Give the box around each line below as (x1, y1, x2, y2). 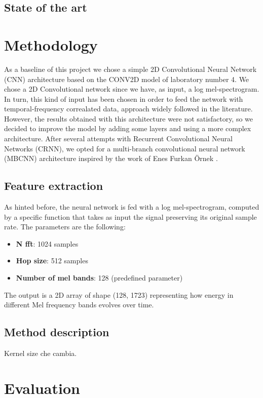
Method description (4, 324, 109, 340)
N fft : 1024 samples (16, 238, 79, 249)
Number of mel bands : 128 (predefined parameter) (16, 272, 183, 283)
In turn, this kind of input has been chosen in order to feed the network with (4, 93, 243, 104)
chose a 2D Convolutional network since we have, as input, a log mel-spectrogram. (4, 84, 259, 94)
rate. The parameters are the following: (4, 221, 126, 232)
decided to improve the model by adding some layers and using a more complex (4, 123, 251, 134)
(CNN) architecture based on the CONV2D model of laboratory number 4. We (4, 73, 249, 84)
